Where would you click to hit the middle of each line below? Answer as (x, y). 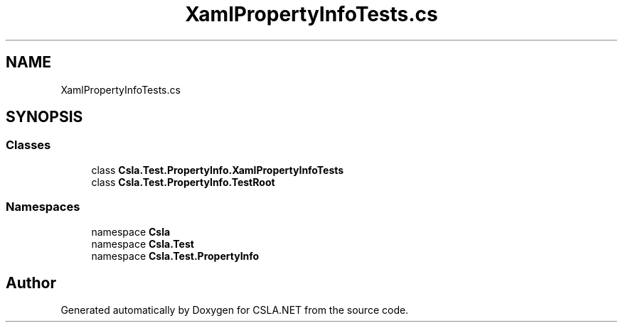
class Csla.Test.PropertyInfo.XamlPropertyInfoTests (218, 170)
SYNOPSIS (44, 117)
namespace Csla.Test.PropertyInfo (175, 256)
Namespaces (43, 207)
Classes (28, 145)
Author (31, 283)
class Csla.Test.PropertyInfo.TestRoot (183, 182)
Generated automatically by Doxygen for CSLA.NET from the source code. (235, 310)
